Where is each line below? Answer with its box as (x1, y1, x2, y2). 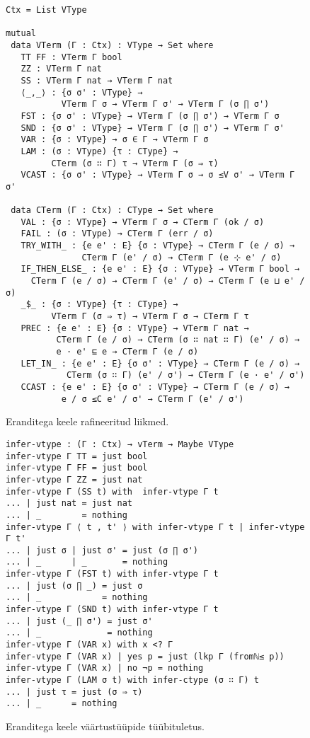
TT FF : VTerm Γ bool (21, 52, 122, 62)
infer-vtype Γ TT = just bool (6, 451, 148, 461)
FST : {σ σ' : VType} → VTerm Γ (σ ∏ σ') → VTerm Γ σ (21, 110, 280, 121)
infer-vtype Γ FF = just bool (6, 463, 148, 473)
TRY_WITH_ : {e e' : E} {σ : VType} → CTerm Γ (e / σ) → (21, 241, 295, 251)
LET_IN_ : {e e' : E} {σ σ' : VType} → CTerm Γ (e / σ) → (21, 358, 300, 369)
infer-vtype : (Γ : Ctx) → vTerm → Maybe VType (6, 439, 234, 449)
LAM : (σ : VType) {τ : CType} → (21, 146, 178, 156)
